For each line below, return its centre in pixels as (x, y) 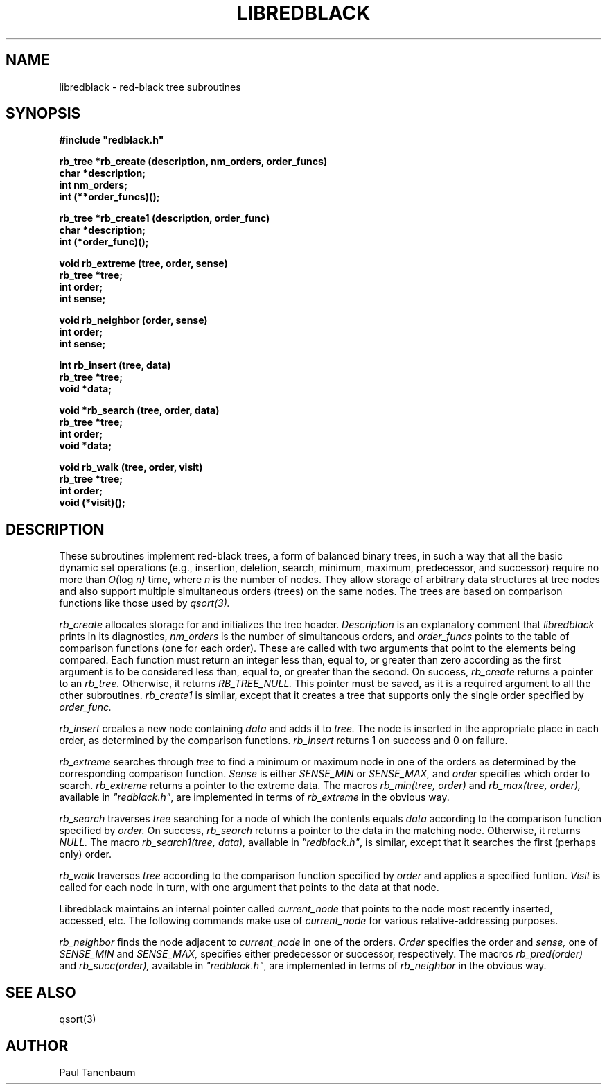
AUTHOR (37, 1046)
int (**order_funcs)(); (109, 197)
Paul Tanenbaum (97, 1072)
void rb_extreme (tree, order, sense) (143, 263)
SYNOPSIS (43, 114)
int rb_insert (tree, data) (115, 365)
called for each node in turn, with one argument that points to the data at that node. (249, 888)
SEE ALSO (41, 992)
